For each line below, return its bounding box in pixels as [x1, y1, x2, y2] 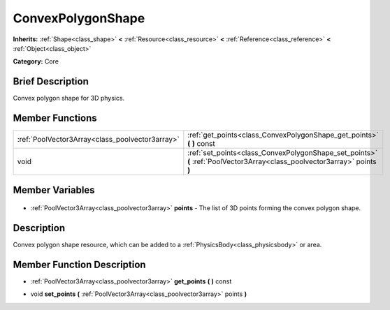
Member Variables [13, 184, 95, 195]
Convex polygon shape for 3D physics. [13, 94, 125, 103]
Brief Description [13, 75, 89, 87]
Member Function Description [13, 258, 146, 270]
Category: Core [13, 57, 59, 66]
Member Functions [13, 112, 97, 124]
